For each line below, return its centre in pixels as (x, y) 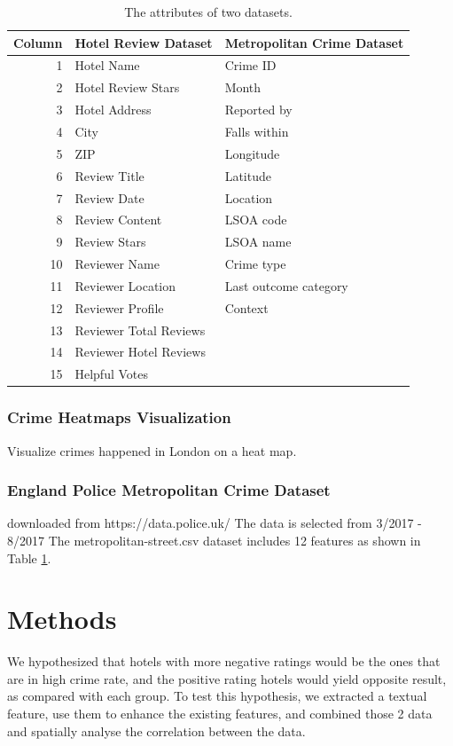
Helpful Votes (111, 374)
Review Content (118, 220)
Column (38, 42)
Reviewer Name (117, 264)
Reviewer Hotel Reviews (140, 352)
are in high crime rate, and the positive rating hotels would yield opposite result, (227, 678)
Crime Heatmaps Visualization (119, 417)
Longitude (252, 153)
